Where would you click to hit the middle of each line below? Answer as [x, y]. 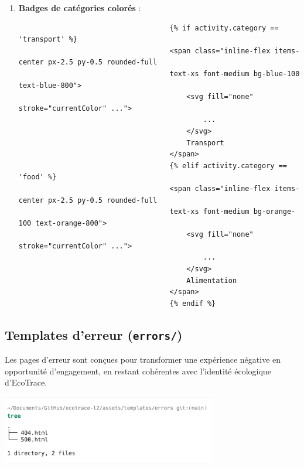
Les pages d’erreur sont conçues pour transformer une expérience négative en [143, 359]
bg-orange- [274, 212]
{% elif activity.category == [228, 166]
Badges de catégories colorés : [80, 8]
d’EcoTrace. [26, 382]
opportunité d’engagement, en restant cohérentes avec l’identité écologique [138, 371]
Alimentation [212, 280]
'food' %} [37, 177]
